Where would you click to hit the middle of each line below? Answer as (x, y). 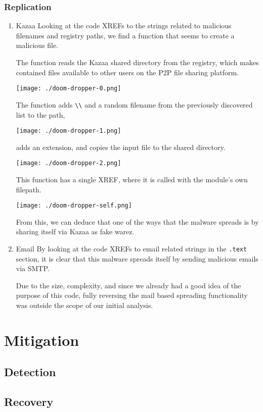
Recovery (29, 402)
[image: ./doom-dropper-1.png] (69, 131)
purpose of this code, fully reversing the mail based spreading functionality (132, 295)
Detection (30, 372)
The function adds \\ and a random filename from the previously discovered (134, 104)
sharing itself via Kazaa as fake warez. (75, 231)
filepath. (29, 189)
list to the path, (40, 114)
